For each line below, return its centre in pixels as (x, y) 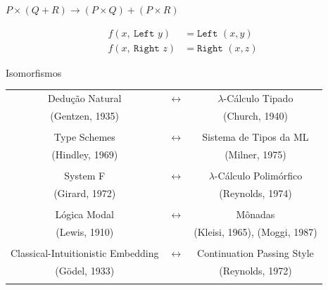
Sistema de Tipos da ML (256, 136)
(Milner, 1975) (256, 154)
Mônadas (256, 214)
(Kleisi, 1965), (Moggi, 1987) (256, 231)
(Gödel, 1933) (85, 270)
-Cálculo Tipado (258, 98)
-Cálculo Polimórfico (258, 175)
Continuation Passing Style (256, 252)
